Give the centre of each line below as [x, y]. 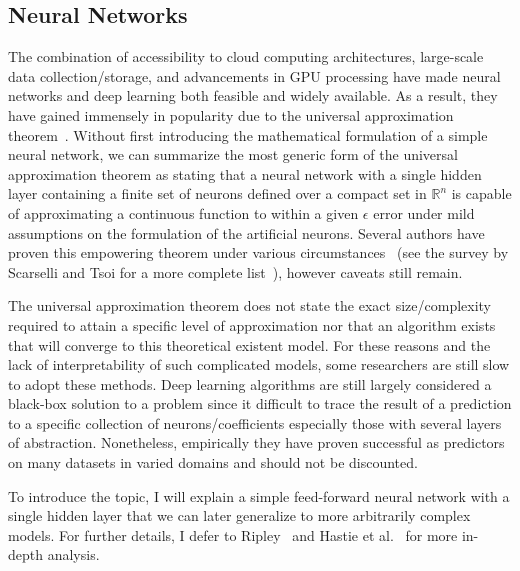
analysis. [73, 554]
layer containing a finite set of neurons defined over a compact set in [217, 193]
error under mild [424, 212]
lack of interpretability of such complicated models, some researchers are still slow [259, 364]
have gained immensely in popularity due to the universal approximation [231, 114]
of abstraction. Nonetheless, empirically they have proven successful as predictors [256, 442]
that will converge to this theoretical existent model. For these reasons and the [249, 344]
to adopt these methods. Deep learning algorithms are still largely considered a [250, 383]
